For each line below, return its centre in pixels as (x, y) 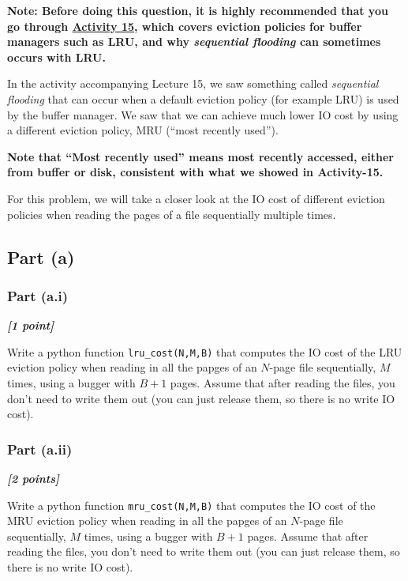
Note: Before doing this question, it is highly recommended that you (198, 10)
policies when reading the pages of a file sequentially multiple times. (172, 214)
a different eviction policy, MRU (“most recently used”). (143, 130)
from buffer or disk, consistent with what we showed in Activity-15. (195, 172)
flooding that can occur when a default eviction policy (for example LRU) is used (203, 98)
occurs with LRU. (56, 57)
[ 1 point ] (31, 325)
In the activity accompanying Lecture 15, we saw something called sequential (193, 83)
